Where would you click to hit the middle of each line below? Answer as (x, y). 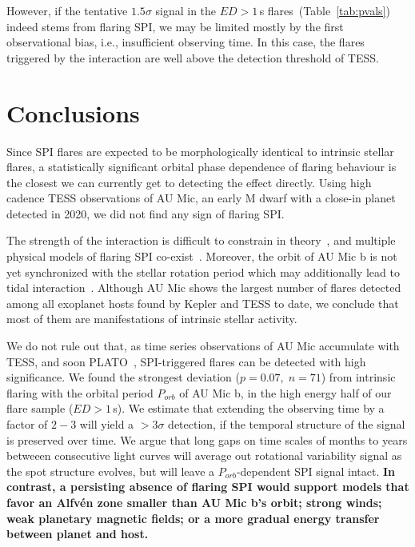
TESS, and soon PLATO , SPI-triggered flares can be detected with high (186, 361)
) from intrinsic (358, 377)
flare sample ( (40, 408)
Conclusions (73, 112)
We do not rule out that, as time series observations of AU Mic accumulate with (203, 346)
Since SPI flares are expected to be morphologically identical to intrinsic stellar (200, 151)
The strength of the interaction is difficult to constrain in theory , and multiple (201, 240)
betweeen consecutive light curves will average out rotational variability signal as (204, 455)
